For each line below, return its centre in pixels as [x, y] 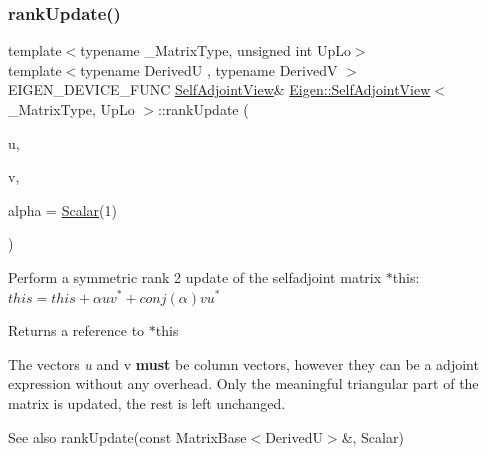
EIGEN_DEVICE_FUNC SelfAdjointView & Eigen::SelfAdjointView [219, 89]
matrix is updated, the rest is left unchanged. [147, 402]
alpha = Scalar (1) [62, 209]
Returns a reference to [76, 330]
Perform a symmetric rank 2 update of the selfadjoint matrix [195, 276]
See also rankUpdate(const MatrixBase [127, 436]
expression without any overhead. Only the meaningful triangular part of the [243, 383]
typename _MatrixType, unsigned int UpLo [215, 50]
